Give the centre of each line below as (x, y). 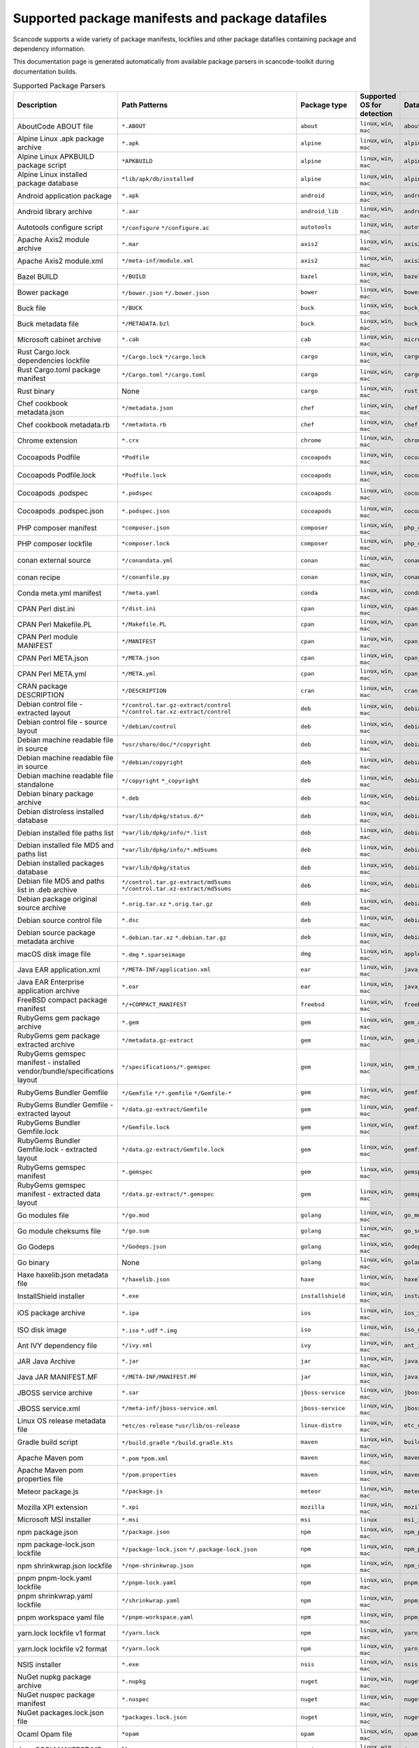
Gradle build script (47, 1442)
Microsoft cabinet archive (59, 339)
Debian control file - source (62, 722)
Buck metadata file (48, 324)
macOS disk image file (54, 954)
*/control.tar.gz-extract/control (177, 705)
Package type (324, 105)
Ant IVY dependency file (57, 1345)
